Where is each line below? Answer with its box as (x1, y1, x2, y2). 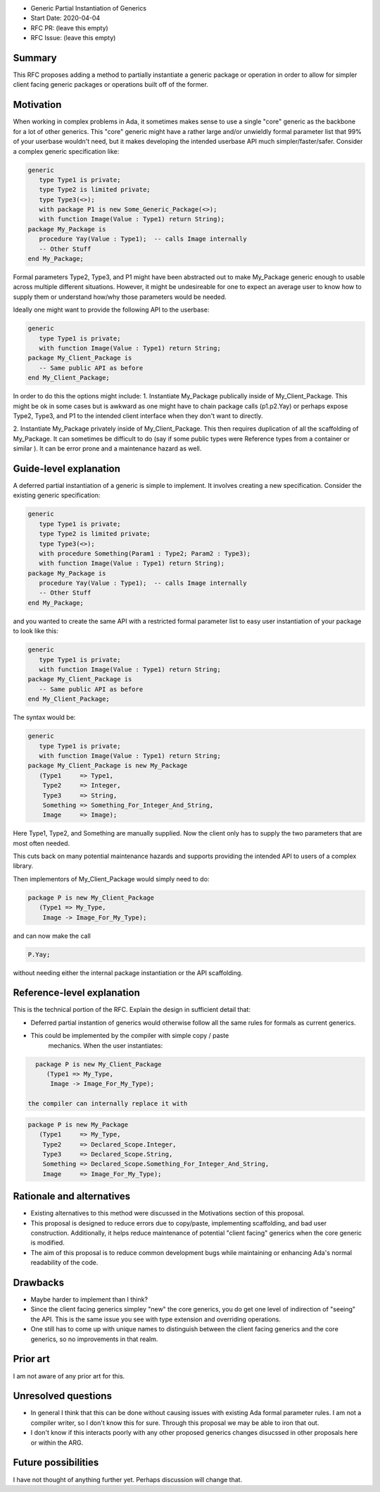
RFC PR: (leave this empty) (30, 23, 108, 32)
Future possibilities (13, 1457, 99, 1469)
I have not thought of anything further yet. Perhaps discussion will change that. (13, 1475, 243, 1484)
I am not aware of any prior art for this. (13, 1371, 125, 1380)
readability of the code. (30, 1259, 99, 1267)
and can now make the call (13, 931, 91, 940)
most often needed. (13, 839, 70, 848)
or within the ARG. (30, 1438, 84, 1447)
